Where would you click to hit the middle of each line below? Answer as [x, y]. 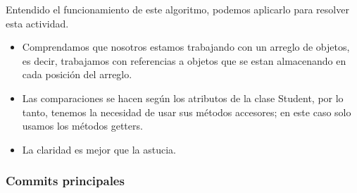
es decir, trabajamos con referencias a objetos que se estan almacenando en [184, 60]
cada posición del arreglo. [77, 74]
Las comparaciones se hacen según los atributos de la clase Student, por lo [183, 98]
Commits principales [65, 181]
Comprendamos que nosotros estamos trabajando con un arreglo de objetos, [186, 47]
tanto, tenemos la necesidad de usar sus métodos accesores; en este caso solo [187, 112]
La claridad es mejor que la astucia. [99, 149]
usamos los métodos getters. [82, 126]
